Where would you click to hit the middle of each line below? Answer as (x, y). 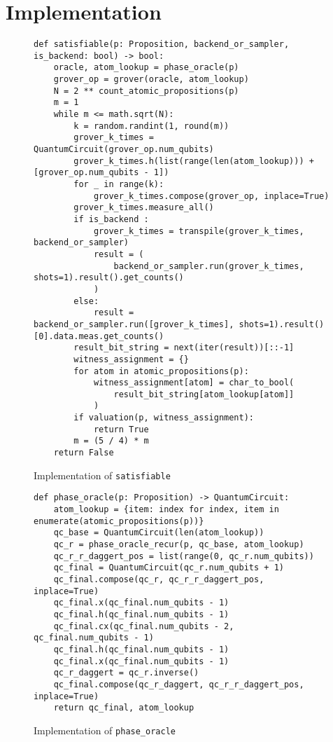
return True (121, 429)
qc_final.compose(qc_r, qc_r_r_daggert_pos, (159, 579)
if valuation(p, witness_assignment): (164, 418)
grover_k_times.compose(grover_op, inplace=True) (211, 196)
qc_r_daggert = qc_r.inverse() (126, 673)
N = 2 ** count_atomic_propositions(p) (146, 91)
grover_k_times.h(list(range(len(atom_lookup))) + (194, 161)
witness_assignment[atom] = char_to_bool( (194, 383)
